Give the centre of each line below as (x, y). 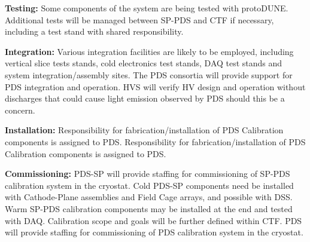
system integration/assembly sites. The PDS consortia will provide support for (149, 74)
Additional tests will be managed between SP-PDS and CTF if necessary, (139, 19)
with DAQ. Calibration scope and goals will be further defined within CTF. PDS (154, 220)
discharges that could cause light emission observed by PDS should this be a (145, 98)
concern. (20, 110)
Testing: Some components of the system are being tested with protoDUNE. (147, 8)
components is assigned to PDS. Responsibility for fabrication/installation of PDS (155, 141)
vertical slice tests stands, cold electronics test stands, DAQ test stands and (144, 63)
